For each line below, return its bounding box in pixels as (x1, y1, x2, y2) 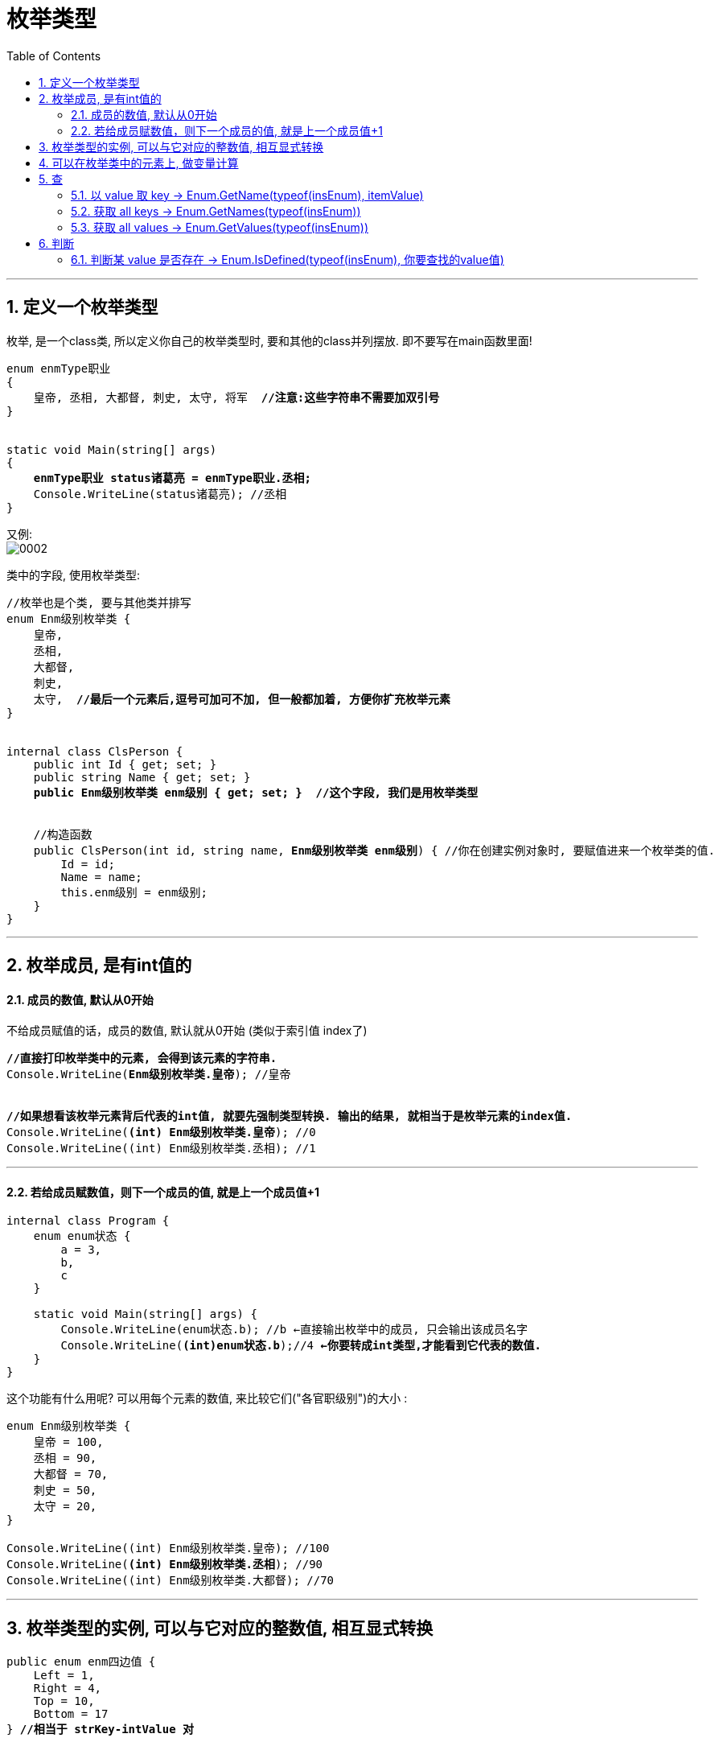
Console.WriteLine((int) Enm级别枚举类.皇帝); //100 (6, 1542, 330, 1555)
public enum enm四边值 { (6, 1655, 156, 1669)
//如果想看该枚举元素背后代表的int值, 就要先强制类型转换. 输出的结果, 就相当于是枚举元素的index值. (6, 1110, 573, 1123)
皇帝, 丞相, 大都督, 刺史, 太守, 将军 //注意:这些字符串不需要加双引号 (33, 390, 440, 404)
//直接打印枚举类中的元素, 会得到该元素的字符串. (6, 1052, 277, 1065)
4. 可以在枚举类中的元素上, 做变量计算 (39, 155, 239, 170)
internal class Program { (6, 1214, 170, 1228)
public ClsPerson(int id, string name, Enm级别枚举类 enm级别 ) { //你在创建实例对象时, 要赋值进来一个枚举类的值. (33, 843, 715, 857)
